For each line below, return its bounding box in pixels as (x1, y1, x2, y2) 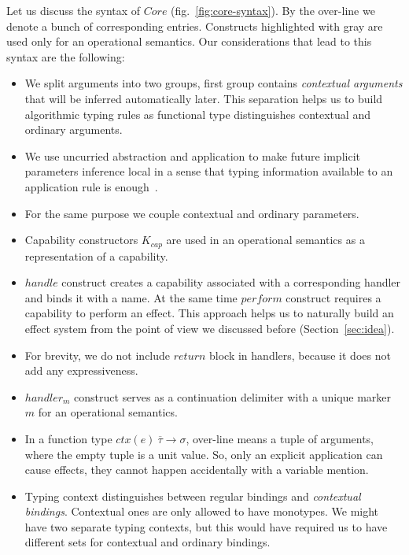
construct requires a (286, 289, 381, 305)
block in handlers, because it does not (209, 346, 391, 363)
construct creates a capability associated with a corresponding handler (61, 274, 401, 290)
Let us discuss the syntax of (6, 2, 141, 18)
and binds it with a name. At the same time (24, 289, 238, 305)
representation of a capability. (24, 247, 168, 264)
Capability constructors (24, 231, 138, 248)
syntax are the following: (6, 48, 125, 65)
